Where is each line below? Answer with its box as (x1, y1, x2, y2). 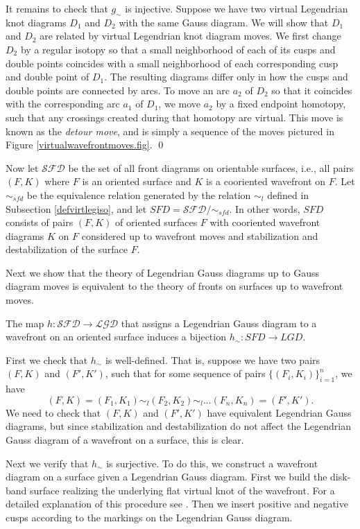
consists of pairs (6, 215, 74, 229)
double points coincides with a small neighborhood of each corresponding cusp (6, 55, 338, 70)
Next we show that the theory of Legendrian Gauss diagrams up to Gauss (6, 265, 320, 279)
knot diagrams (6, 15, 67, 29)
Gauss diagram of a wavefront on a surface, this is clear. (6, 433, 244, 447)
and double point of (6, 69, 89, 84)
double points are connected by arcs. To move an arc (6, 83, 230, 97)
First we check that (6, 352, 88, 367)
